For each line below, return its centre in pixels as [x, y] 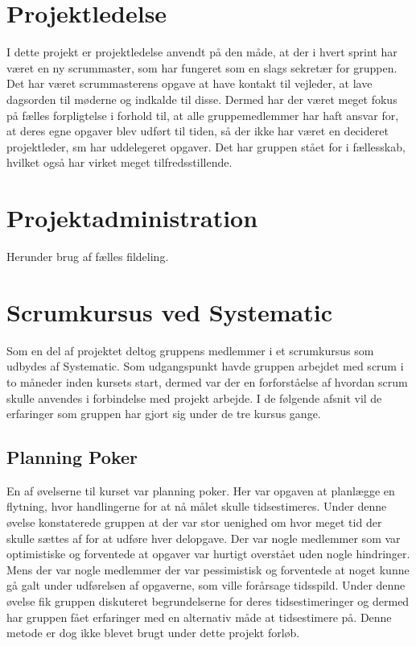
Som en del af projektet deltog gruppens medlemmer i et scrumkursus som [190, 350]
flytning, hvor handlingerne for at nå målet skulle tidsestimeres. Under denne [197, 506]
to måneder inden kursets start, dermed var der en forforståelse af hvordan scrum [207, 381]
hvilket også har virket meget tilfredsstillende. [119, 162]
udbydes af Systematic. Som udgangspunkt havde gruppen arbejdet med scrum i [205, 366]
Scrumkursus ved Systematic [169, 311]
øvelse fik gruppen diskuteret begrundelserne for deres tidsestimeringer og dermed [208, 601]
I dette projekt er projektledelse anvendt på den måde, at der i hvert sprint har [202, 52]
